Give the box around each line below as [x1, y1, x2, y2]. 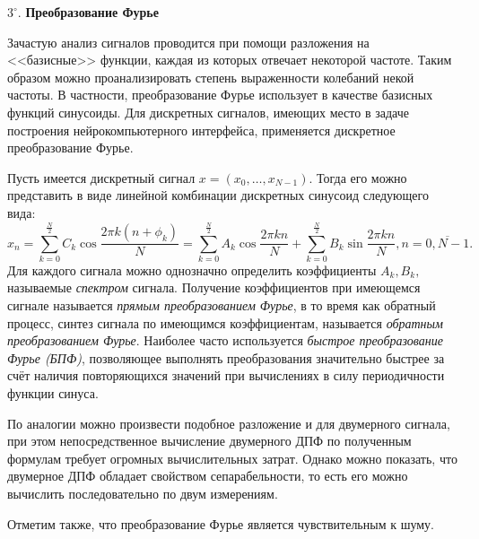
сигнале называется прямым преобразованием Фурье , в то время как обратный [7, 296, 436, 315]
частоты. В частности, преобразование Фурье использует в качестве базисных [7, 85, 433, 104]
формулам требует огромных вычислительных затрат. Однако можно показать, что [7, 448, 457, 467]
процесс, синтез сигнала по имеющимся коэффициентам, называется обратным [7, 313, 443, 332]
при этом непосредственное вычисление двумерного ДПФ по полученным [7, 431, 412, 450]
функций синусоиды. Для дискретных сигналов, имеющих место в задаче [7, 102, 409, 121]
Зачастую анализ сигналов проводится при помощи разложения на [7, 32, 370, 51]
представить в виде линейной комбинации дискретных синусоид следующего [7, 186, 429, 204]
